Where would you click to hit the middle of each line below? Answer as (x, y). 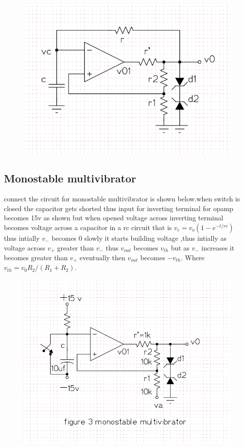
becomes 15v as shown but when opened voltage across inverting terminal (114, 218)
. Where (193, 257)
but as (180, 247)
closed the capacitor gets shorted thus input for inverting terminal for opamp (119, 208)
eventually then (102, 257)
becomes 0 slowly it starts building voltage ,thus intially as (139, 238)
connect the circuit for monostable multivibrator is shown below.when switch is (122, 199)
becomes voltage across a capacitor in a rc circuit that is (88, 227)
